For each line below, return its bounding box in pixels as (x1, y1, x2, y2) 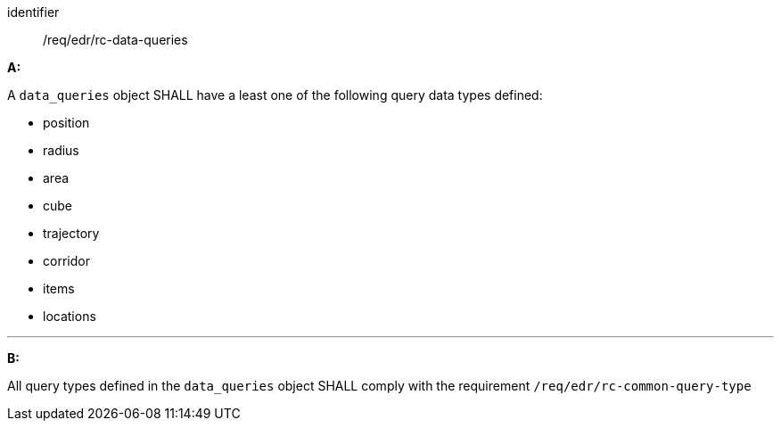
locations (43, 309, 96, 324)
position (43, 115, 90, 130)
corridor (43, 253, 90, 268)
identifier (7, 4, 60, 20)
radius (43, 143, 79, 158)
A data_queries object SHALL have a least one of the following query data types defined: (7, 87, 543, 103)
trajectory (43, 226, 100, 241)
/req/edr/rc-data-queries (43, 32, 188, 47)
